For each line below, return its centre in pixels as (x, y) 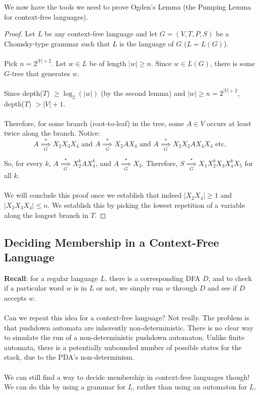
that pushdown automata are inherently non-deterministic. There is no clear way (129, 327)
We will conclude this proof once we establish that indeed (93, 195)
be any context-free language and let (101, 34)
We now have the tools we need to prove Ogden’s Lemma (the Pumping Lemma (128, 7)
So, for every (24, 163)
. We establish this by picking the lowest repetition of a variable (146, 205)
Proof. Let (20, 34)
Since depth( (24, 93)
